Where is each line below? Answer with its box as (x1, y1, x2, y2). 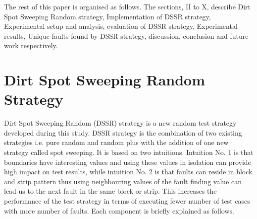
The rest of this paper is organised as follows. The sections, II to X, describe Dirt (4, 1, 251, 11)
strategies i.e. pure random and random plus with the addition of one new (4, 137, 229, 147)
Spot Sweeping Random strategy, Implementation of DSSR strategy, (4, 11, 211, 21)
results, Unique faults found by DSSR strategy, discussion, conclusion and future (4, 30, 249, 41)
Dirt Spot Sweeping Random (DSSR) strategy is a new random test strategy (4, 118, 237, 128)
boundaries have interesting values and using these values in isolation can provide (4, 156, 251, 167)
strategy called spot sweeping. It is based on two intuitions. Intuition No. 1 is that (4, 147, 254, 157)
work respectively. (4, 40, 58, 51)
